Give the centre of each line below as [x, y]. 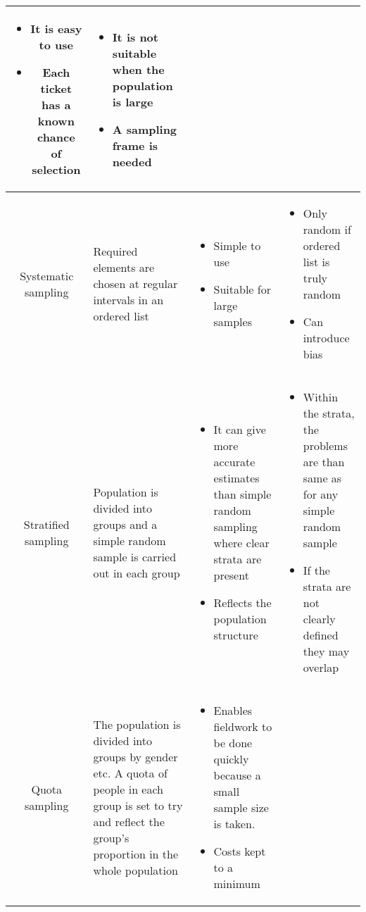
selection [56, 169]
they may [326, 651]
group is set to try [138, 805]
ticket [56, 88]
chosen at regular [135, 283]
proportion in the [136, 854]
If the [316, 570]
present [231, 575]
